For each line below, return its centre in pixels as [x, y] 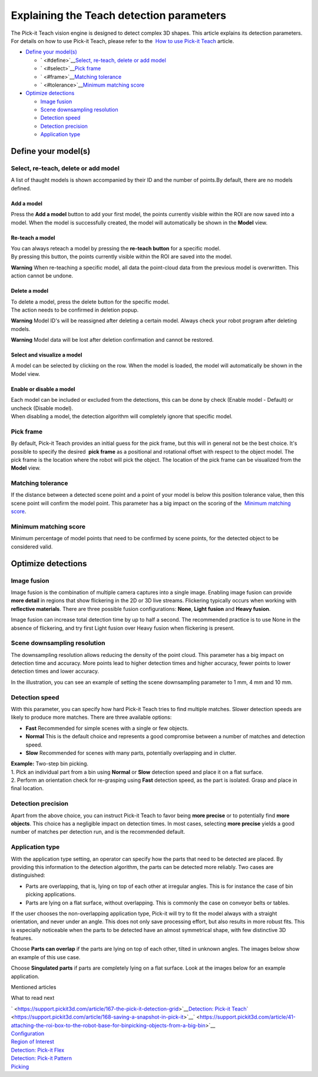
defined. [21, 188]
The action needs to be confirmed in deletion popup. [75, 310]
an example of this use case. [46, 957]
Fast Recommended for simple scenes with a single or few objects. [107, 728]
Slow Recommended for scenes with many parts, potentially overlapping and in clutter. [131, 753]
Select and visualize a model [47, 355]
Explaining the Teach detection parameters [119, 15]
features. [22, 938]
